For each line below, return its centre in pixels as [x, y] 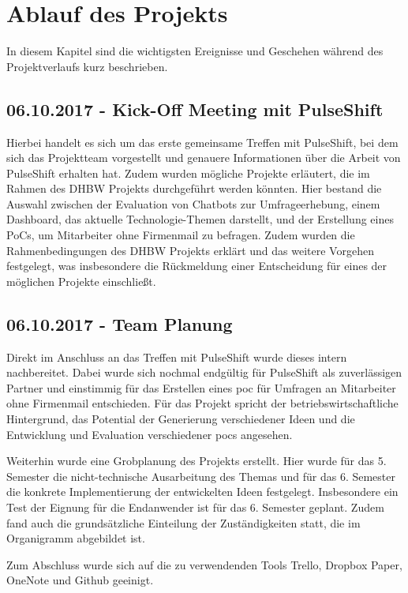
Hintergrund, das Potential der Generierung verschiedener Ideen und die [181, 419]
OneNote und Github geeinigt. [80, 580]
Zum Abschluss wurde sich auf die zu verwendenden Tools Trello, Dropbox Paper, [204, 564]
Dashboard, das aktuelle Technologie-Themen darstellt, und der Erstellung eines [200, 219]
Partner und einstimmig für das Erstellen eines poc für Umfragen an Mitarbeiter [201, 387]
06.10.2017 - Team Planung [120, 323]
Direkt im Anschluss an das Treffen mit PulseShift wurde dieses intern [177, 357]
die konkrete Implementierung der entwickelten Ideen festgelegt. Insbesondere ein [202, 492]
